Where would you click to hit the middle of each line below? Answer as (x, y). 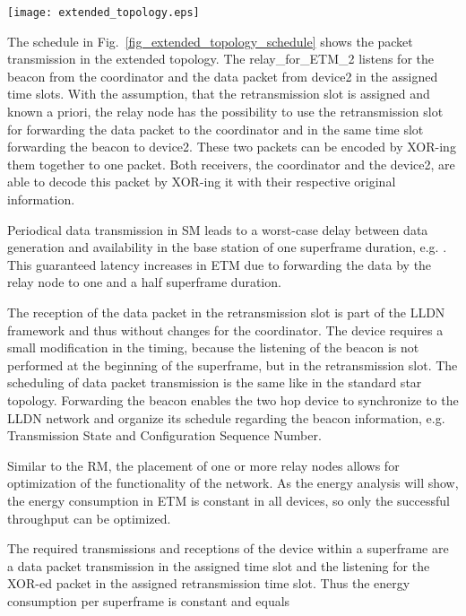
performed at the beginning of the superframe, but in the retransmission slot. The (233, 364)
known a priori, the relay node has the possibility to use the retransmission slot (225, 112)
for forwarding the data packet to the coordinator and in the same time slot (216, 129)
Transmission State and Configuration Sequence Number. (164, 435)
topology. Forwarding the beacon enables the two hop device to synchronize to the (233, 399)
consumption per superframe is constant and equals (149, 600)
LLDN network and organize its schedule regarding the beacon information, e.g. (226, 417)
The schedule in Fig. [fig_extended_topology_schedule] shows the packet (210, 41)
